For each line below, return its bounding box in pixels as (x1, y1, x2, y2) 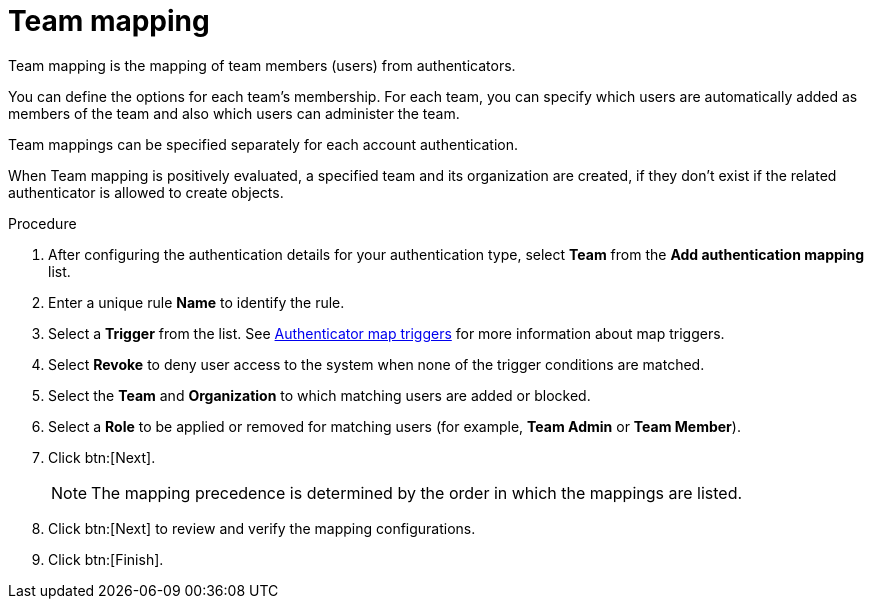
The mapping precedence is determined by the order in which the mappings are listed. (91, 482, 743, 503)
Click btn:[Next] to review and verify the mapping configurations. (48, 519, 476, 537)
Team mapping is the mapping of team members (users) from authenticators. (8, 56, 516, 74)
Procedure (8, 214, 77, 232)
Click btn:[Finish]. (48, 550, 164, 568)
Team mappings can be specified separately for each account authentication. (8, 135, 519, 153)
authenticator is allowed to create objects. (8, 183, 284, 201)
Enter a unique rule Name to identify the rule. (48, 293, 345, 311)
